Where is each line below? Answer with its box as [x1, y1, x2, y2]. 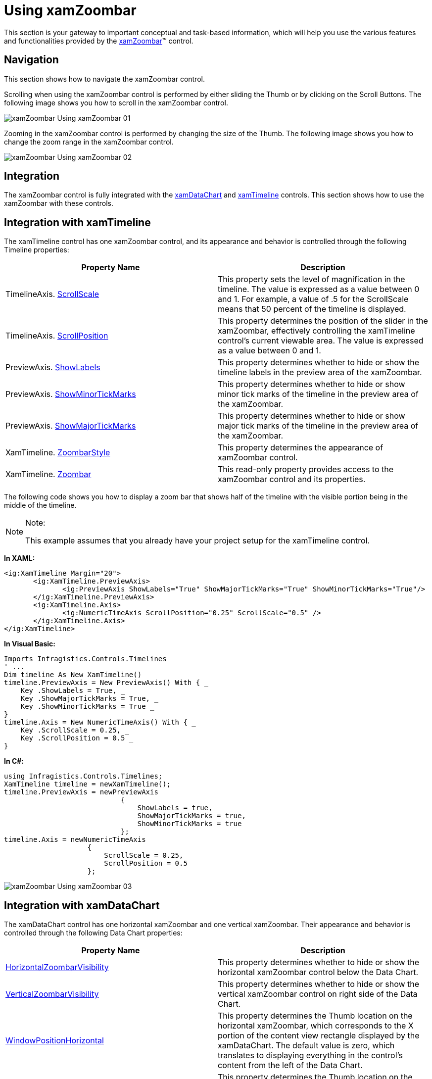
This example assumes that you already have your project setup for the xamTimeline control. [25, 536, 370, 546]
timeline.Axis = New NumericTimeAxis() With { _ [4, 718, 196, 727]
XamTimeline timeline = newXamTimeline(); [4, 780, 171, 788]
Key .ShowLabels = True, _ [20, 687, 125, 695]
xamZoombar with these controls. [4, 199, 114, 208]
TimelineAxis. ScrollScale [5, 289, 99, 299]
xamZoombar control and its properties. [218, 474, 366, 485]
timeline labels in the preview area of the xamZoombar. [218, 367, 422, 378]
